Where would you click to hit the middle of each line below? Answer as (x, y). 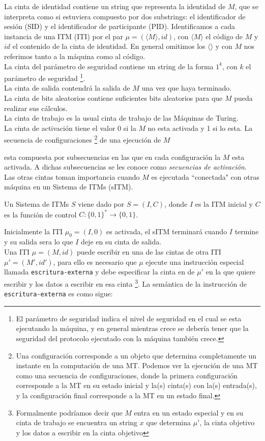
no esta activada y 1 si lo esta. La (200, 128)
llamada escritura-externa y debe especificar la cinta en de (99, 272)
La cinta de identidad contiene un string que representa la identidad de (115, 6)
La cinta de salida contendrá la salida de (67, 88)
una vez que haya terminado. (187, 88)
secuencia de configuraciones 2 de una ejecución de (83, 139)
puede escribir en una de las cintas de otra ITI (149, 252)
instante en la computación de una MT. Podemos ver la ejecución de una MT (137, 365)
